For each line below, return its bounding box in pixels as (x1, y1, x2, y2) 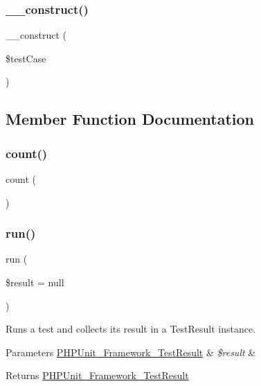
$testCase (6, 51, 46, 65)
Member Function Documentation (6, 108, 255, 130)
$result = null (6, 275, 64, 289)
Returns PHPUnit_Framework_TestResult (6, 368, 189, 383)
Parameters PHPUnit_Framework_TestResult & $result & (6, 344, 256, 359)
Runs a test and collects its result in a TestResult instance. (6, 322, 256, 336)
